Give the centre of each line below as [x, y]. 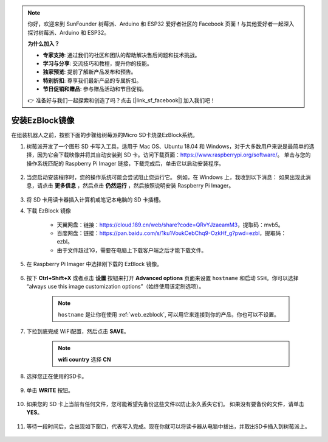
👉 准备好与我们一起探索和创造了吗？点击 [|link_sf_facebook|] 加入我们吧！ [121, 100]
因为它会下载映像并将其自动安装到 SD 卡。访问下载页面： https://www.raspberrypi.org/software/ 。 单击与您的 [174, 155]
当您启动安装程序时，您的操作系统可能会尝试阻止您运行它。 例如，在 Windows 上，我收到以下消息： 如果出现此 [166, 177]
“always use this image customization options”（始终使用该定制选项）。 [115, 286]
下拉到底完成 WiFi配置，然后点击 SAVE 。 [78, 331]
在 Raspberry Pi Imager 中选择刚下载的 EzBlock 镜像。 [94, 264]
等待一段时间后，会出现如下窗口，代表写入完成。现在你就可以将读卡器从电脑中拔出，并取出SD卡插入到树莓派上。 [169, 426]
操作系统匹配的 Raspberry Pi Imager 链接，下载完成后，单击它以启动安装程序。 [125, 163]
